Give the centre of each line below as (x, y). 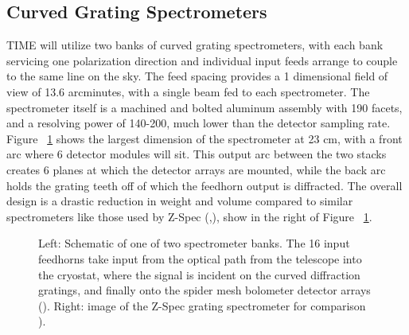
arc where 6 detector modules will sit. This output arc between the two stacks (197, 154)
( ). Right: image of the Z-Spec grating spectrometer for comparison (202, 305)
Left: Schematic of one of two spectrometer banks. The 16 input (194, 243)
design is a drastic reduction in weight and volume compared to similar (180, 201)
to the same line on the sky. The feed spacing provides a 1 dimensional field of (197, 76)
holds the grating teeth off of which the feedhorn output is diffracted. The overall (204, 185)
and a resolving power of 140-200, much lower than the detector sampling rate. (199, 123)
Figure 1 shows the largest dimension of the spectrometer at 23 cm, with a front (204, 138)
